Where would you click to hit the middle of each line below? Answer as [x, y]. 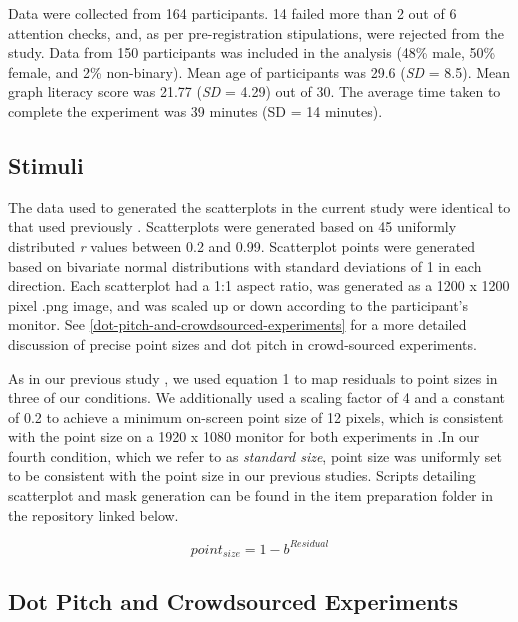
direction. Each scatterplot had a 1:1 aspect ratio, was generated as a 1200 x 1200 [259, 285]
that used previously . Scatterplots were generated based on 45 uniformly [232, 226]
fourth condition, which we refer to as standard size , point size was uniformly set [255, 455]
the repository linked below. [93, 514]
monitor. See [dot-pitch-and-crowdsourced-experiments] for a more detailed [237, 324]
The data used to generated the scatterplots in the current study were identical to [259, 206]
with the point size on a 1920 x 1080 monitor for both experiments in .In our [244, 436]
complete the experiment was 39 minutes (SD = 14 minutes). [195, 110]
